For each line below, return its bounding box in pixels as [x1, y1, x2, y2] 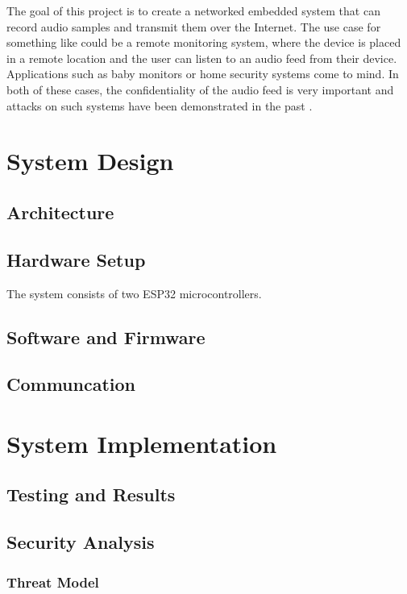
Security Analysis [6, 530, 155, 555]
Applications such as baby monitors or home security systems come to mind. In [6, 65, 399, 82]
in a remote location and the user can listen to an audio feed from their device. [6, 49, 397, 66]
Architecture [6, 199, 114, 224]
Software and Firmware [6, 324, 206, 349]
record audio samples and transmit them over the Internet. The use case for [6, 18, 381, 35]
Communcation [6, 372, 135, 397]
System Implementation [6, 426, 277, 459]
